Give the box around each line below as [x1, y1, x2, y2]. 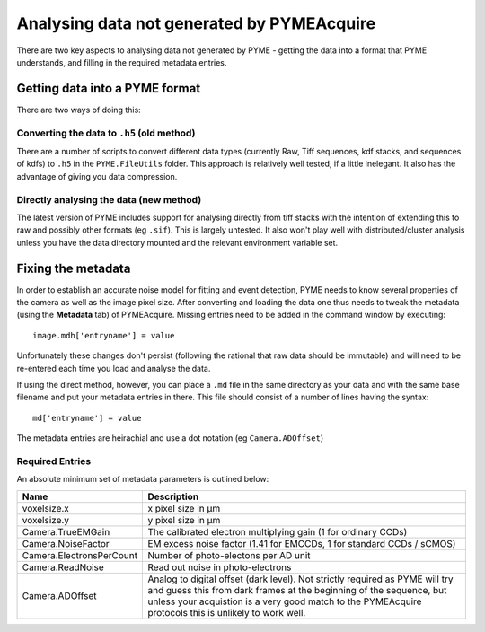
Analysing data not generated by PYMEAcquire [16, 13, 376, 33]
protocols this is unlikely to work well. [147, 606, 306, 619]
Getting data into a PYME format [16, 81, 201, 96]
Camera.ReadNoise [22, 561, 104, 574]
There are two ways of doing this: [16, 104, 141, 115]
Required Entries [16, 454, 92, 467]
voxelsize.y [22, 513, 70, 526]
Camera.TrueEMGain [22, 525, 110, 538]
